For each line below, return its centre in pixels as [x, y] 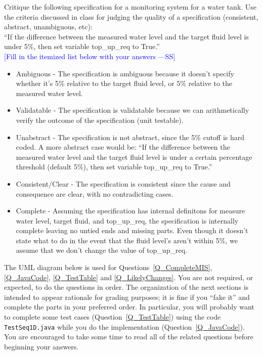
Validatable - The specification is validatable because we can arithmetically [133, 110]
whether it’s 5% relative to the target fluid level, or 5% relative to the [124, 83]
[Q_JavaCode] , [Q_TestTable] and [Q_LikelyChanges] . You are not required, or [129, 277]
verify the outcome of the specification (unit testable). [100, 120]
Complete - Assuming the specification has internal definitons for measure [130, 211]
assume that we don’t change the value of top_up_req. [101, 250]
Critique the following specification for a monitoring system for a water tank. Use [130, 7]
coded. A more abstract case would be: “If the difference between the [123, 147]
